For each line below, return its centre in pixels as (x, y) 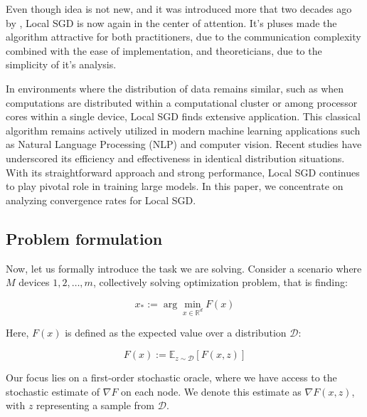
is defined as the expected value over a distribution (176, 333)
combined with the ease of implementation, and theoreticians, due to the (164, 50)
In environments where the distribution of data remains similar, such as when (175, 88)
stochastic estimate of (53, 391)
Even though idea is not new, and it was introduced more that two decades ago (179, 9)
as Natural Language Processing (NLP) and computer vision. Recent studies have (184, 144)
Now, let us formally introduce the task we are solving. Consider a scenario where (184, 268)
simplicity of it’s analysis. (61, 64)
